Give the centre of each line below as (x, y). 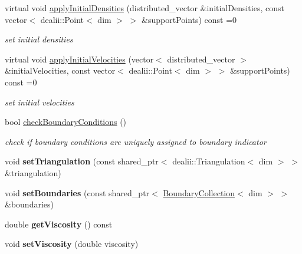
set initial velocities (40, 102)
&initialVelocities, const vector (60, 70)
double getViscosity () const (59, 224)
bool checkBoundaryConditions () (66, 122)
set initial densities (39, 39)
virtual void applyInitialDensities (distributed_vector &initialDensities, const (145, 8)
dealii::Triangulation (209, 161)
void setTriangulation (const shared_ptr (82, 161)
